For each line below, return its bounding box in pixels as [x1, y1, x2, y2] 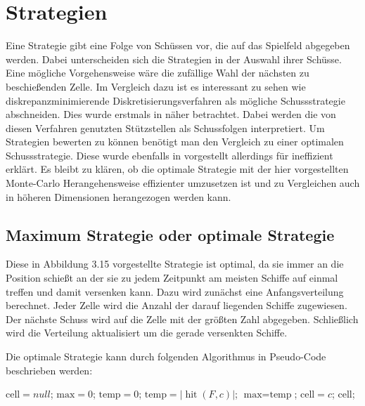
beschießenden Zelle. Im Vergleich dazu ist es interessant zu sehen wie [6, 79, 306, 93]
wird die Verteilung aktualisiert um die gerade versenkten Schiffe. [6, 325, 288, 340]
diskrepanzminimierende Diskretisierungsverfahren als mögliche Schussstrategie [6, 93, 345, 107]
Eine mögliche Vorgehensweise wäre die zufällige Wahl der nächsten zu [6, 65, 309, 80]
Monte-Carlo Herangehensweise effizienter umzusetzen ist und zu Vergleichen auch [6, 176, 360, 190]
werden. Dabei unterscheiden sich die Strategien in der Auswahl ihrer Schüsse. [6, 51, 342, 66]
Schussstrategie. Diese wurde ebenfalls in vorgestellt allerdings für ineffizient [6, 148, 333, 162]
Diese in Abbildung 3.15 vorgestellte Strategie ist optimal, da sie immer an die [6, 256, 344, 271]
